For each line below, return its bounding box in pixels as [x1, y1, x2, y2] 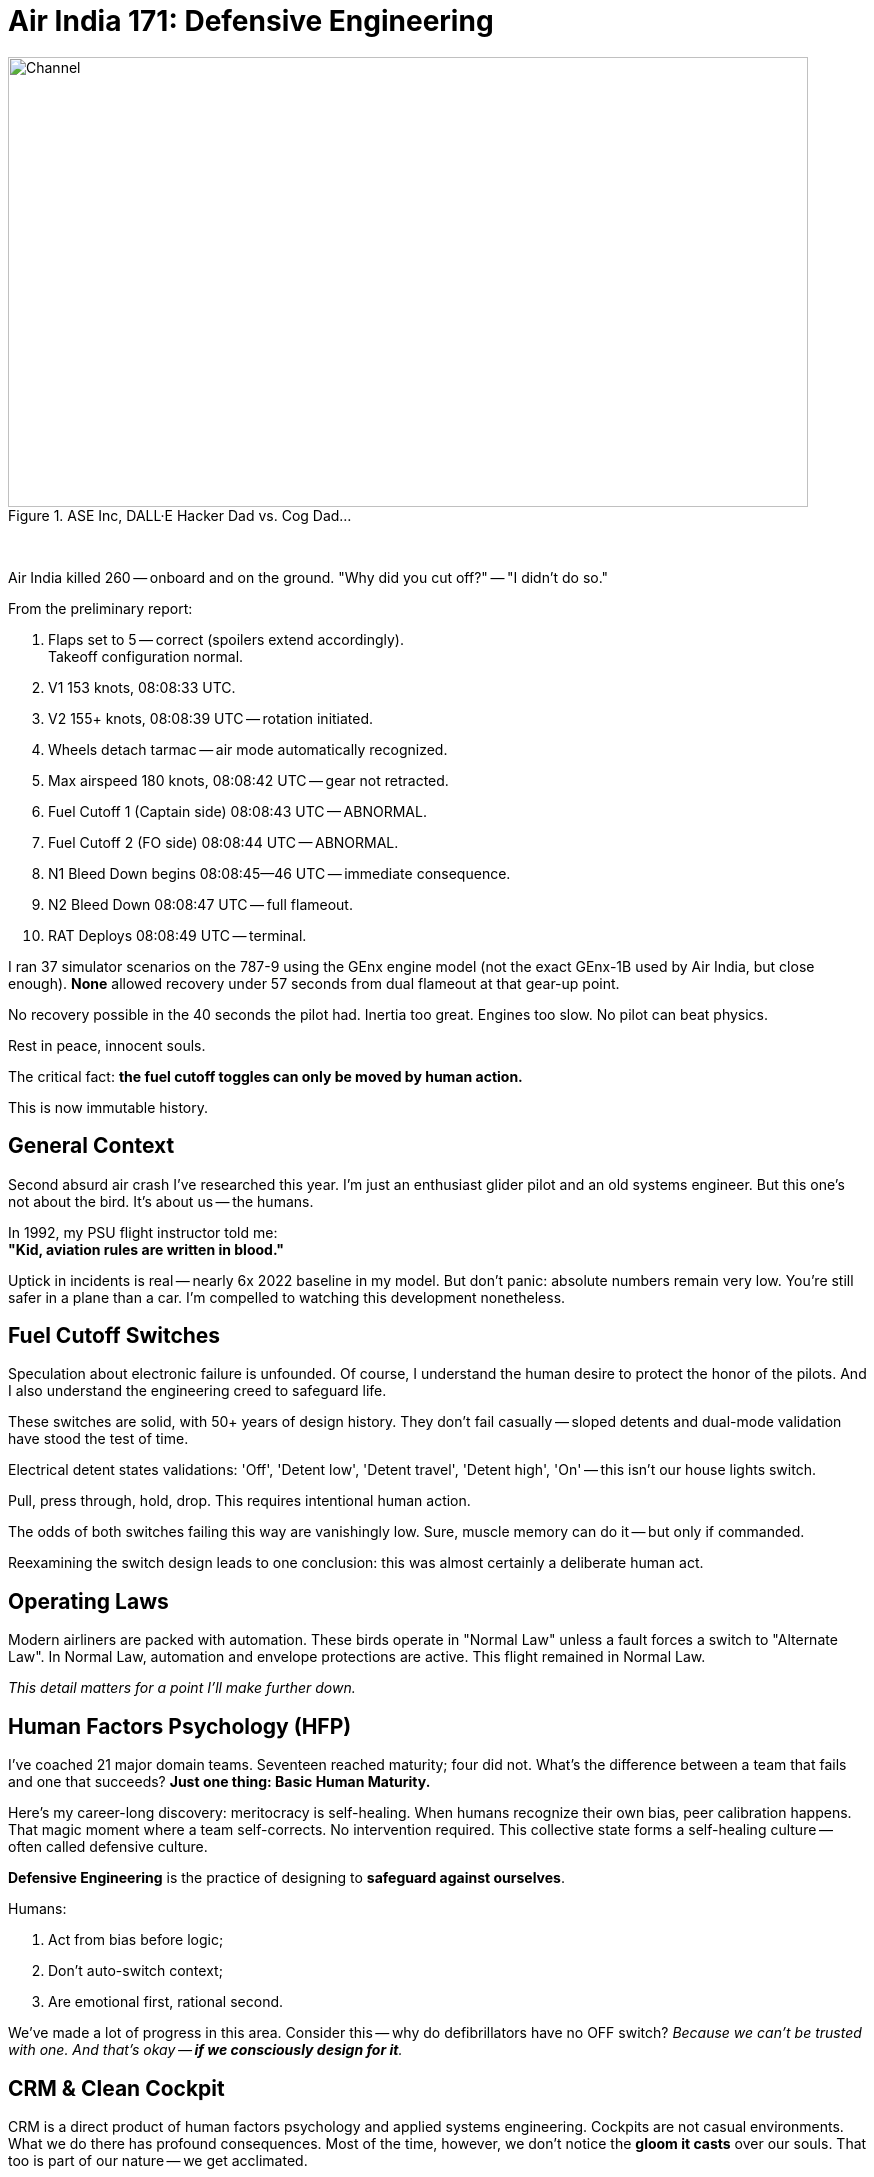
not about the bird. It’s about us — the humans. [8, 1192, 314, 1210]
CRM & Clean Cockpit [8, 2075, 225, 2101]
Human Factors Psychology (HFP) [8, 1713, 352, 1739]
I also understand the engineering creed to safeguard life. [8, 1382, 387, 1400]
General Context [8, 1133, 175, 1159]
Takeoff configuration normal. [48, 647, 244, 665]
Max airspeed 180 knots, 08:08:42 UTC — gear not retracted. [48, 771, 449, 789]
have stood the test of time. [8, 1430, 189, 1448]
